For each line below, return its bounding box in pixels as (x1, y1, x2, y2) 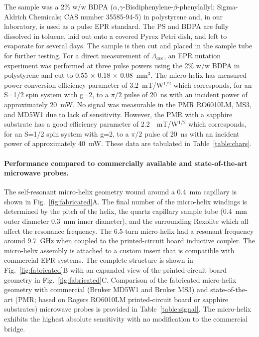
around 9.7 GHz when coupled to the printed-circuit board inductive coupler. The (4, 235, 255, 246)
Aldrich (4, 11, 27, 21)
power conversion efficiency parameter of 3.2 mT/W (4, 79, 164, 90)
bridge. (4, 323, 25, 334)
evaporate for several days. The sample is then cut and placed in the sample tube (4, 40, 253, 51)
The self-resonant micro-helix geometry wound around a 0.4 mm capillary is (4, 186, 237, 197)
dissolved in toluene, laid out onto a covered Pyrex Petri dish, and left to (4, 30, 227, 41)
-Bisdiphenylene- (123, 1, 173, 11)
